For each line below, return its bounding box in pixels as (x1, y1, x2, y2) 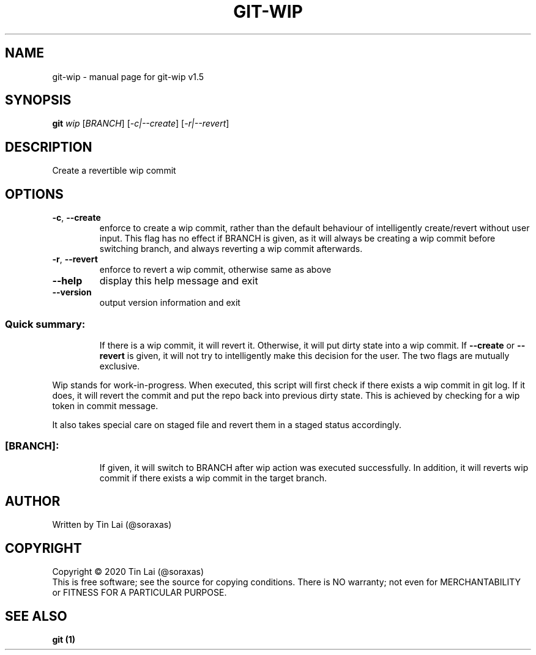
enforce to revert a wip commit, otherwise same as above (99, 264, 332, 275)
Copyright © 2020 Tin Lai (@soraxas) (52, 566, 204, 577)
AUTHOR (5, 494, 61, 509)
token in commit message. (52, 400, 158, 411)
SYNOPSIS (5, 92, 72, 108)
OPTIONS (5, 186, 64, 202)
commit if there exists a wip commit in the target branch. (99, 472, 327, 483)
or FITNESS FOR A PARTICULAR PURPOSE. (52, 587, 227, 598)
